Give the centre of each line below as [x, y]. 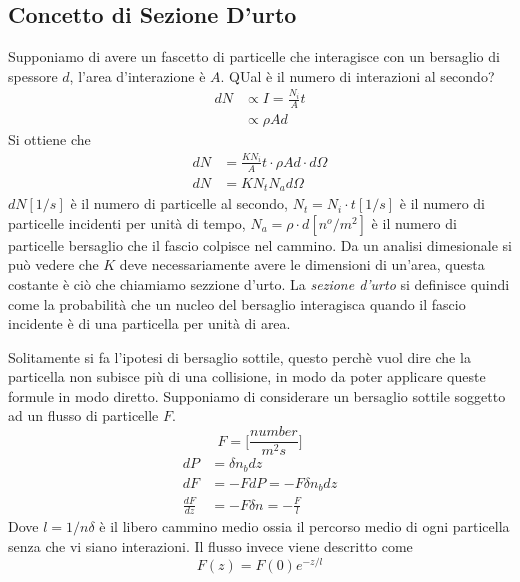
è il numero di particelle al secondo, [179, 203]
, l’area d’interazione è [137, 75]
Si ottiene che [49, 139]
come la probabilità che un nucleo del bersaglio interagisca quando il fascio [237, 303]
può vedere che [53, 264]
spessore [33, 75]
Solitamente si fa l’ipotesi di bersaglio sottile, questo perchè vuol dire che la [239, 356]
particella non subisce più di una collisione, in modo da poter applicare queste [247, 376]
